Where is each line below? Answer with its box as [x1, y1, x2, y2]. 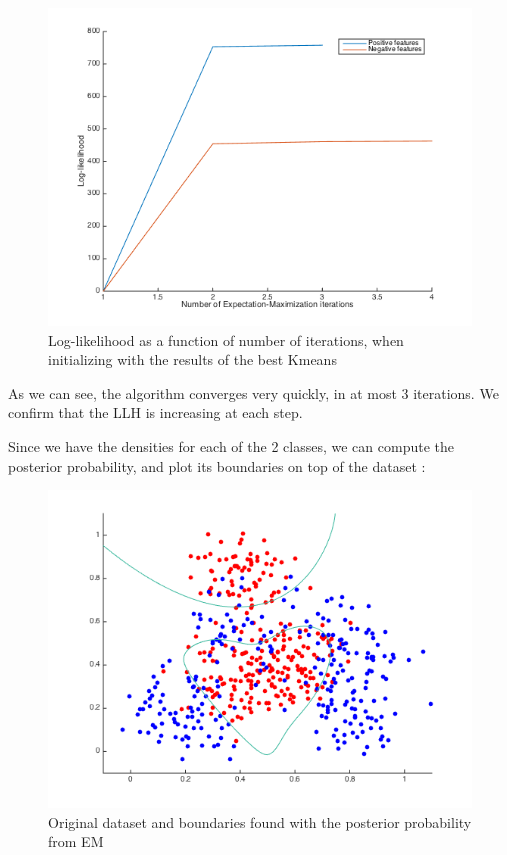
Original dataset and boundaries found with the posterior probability [48, 811, 472, 832]
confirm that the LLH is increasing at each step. [8, 402, 303, 423]
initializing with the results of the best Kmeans [48, 349, 337, 370]
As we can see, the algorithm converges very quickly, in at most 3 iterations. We [8, 382, 499, 403]
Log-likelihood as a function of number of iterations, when [48, 329, 404, 350]
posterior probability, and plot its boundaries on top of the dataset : [8, 455, 426, 476]
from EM [48, 831, 104, 852]
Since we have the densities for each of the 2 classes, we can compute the [8, 435, 454, 456]
